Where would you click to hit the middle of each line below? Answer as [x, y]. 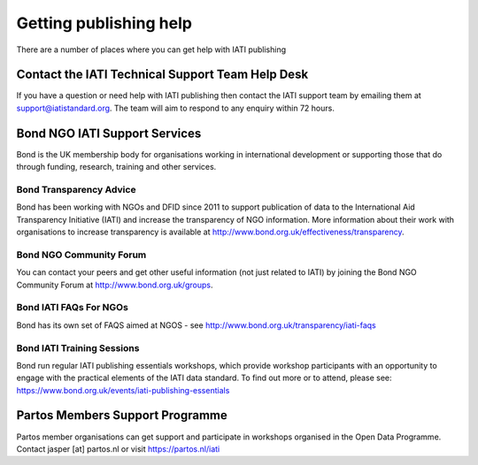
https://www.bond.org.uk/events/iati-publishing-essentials [123, 390]
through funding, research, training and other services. [116, 167]
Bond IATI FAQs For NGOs [72, 308]
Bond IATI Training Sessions [78, 347]
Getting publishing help [104, 23]
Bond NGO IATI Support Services [109, 133]
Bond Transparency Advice [76, 189]
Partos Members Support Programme [122, 415]
